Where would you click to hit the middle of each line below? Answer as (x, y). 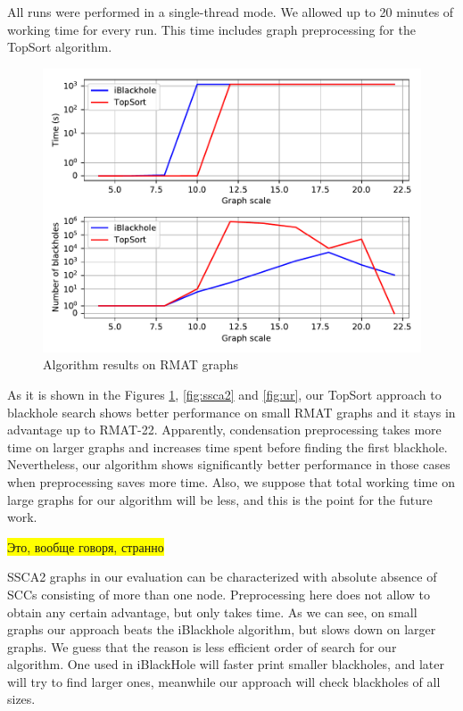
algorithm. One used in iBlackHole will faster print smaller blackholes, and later (226, 664)
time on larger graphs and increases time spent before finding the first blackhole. (227, 446)
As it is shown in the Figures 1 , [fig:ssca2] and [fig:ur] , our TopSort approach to (224, 394)
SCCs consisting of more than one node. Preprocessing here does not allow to (219, 594)
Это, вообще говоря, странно (86, 546)
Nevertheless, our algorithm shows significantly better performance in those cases (229, 464)
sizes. (21, 699)
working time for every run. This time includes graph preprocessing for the (211, 29)
